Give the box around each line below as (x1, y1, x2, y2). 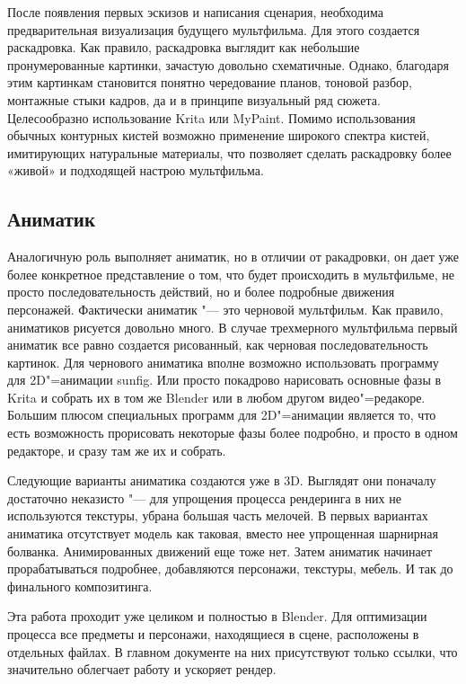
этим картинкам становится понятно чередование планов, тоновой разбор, (7, 73, 412, 92)
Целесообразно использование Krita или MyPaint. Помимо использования (7, 108, 416, 127)
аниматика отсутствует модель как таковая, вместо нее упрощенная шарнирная (7, 524, 439, 543)
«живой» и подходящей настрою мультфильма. (7, 161, 264, 180)
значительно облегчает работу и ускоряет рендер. (7, 660, 277, 679)
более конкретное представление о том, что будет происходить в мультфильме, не (7, 264, 454, 283)
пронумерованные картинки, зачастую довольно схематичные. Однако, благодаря (7, 55, 450, 74)
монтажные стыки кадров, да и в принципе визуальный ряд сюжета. (7, 90, 381, 109)
